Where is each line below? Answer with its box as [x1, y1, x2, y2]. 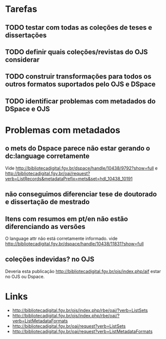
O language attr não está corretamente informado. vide [5, 235, 118, 241]
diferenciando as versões [5, 222, 86, 231]
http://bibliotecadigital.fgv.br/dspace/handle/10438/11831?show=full [5, 240, 144, 246]
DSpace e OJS [5, 105, 51, 113]
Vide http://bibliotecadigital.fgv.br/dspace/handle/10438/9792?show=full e [5, 165, 158, 171]
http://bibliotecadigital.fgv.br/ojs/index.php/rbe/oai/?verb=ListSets [12, 307, 148, 313]
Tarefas [5, 3, 37, 15]
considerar [5, 56, 40, 64]
